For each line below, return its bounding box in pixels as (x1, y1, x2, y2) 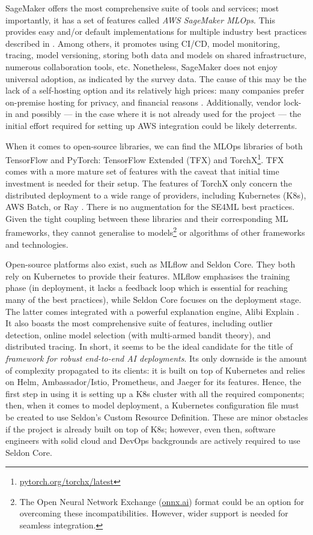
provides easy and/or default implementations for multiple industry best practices (5, 25, 307, 38)
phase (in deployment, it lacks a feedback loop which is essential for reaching (5, 281, 288, 294)
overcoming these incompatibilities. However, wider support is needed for (19, 507, 288, 519)
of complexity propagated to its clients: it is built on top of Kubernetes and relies (5, 363, 305, 376)
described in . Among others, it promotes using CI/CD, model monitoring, (5, 37, 280, 49)
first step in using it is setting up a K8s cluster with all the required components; (5, 387, 305, 399)
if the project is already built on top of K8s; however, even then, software (5, 422, 276, 435)
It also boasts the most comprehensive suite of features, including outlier (5, 317, 273, 329)
